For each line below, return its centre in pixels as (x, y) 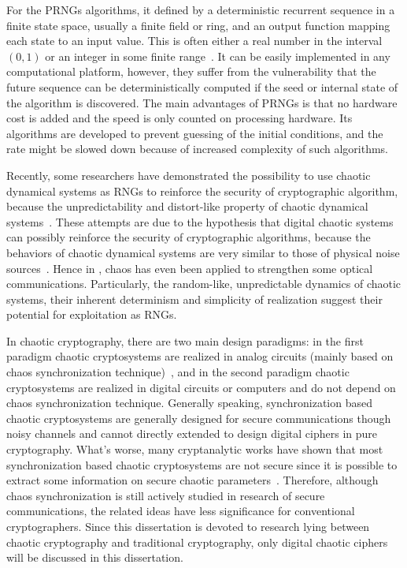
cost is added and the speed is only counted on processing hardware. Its (179, 118)
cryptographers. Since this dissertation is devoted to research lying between (188, 526)
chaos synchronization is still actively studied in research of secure (166, 495)
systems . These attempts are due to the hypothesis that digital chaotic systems (200, 221)
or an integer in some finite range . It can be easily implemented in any (218, 56)
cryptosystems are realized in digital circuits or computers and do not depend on (201, 387)
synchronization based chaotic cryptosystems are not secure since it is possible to (202, 464)
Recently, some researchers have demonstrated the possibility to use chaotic (189, 175)
